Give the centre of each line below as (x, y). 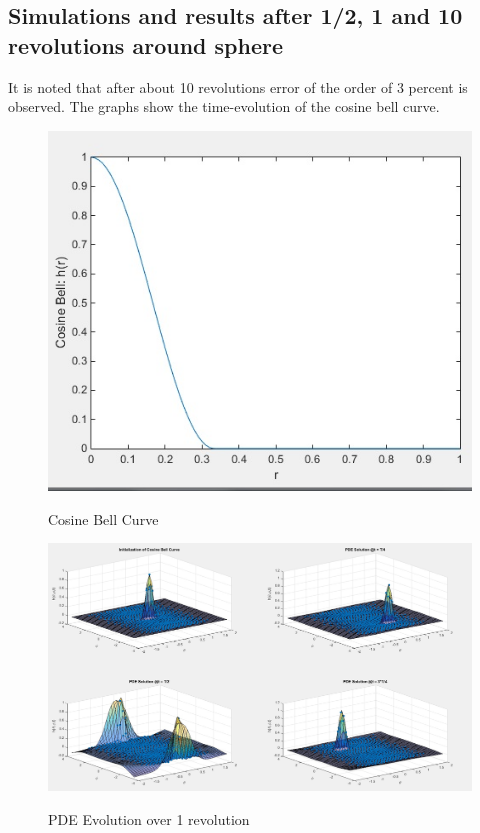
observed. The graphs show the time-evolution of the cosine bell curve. (224, 106)
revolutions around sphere (145, 44)
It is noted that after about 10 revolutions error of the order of (200, 86)
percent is (438, 86)
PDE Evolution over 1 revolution (149, 818)
